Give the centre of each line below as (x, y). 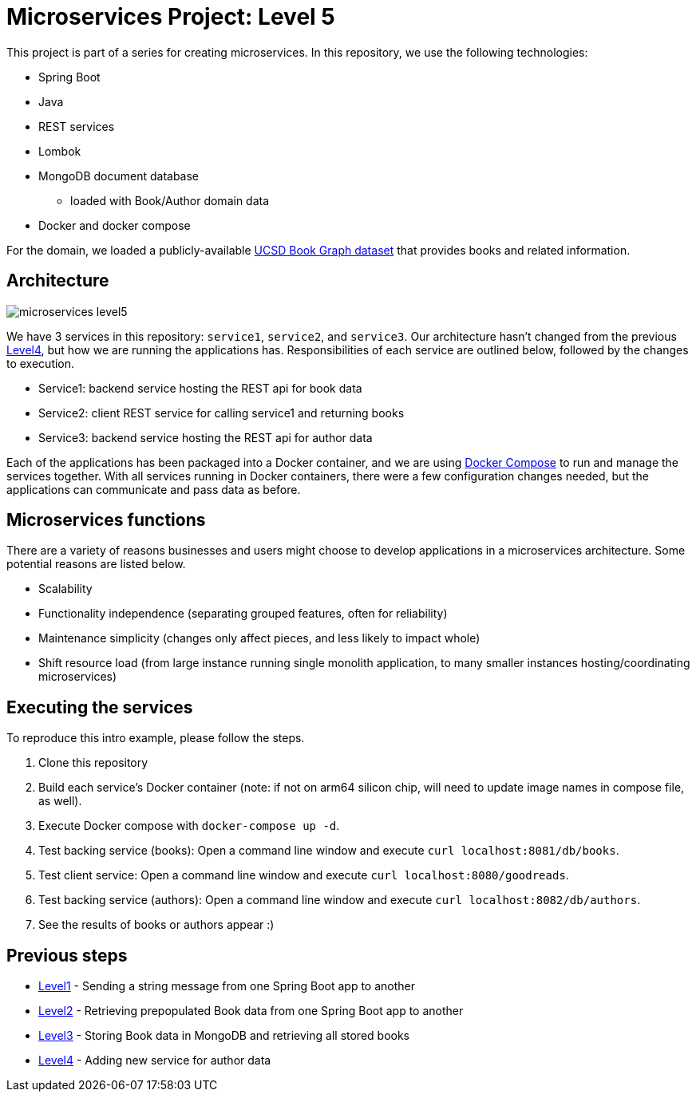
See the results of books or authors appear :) (156, 925)
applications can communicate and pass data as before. (154, 489)
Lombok (60, 151)
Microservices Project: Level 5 (171, 17)
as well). (60, 801)
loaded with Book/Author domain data (170, 200)
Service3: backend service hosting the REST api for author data (206, 437)
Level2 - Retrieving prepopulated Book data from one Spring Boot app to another (251, 1011)
